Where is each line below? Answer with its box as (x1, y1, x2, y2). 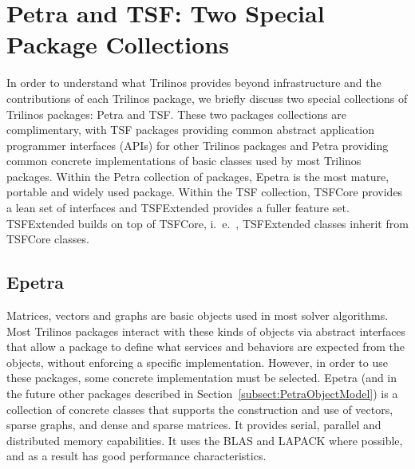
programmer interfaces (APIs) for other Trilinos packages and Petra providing (6, 136, 389, 153)
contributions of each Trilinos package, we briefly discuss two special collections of (6, 89, 408, 106)
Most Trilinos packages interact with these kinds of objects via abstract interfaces (6, 322, 406, 339)
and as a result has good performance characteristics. (6, 447, 267, 464)
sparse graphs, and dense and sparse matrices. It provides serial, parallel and (6, 416, 381, 433)
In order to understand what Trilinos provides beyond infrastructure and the (6, 74, 381, 91)
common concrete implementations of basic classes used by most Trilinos (6, 152, 362, 169)
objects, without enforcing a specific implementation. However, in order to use (6, 353, 388, 370)
